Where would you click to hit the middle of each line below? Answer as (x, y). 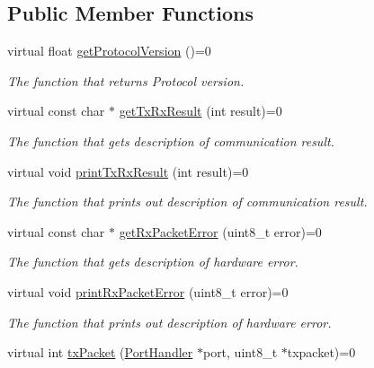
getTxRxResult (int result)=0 (200, 111)
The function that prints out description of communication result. (187, 202)
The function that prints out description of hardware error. (169, 322)
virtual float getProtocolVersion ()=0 (109, 51)
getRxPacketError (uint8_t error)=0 (220, 231)
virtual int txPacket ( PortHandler (100, 352)
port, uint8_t (240, 352)
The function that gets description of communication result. (171, 140)
